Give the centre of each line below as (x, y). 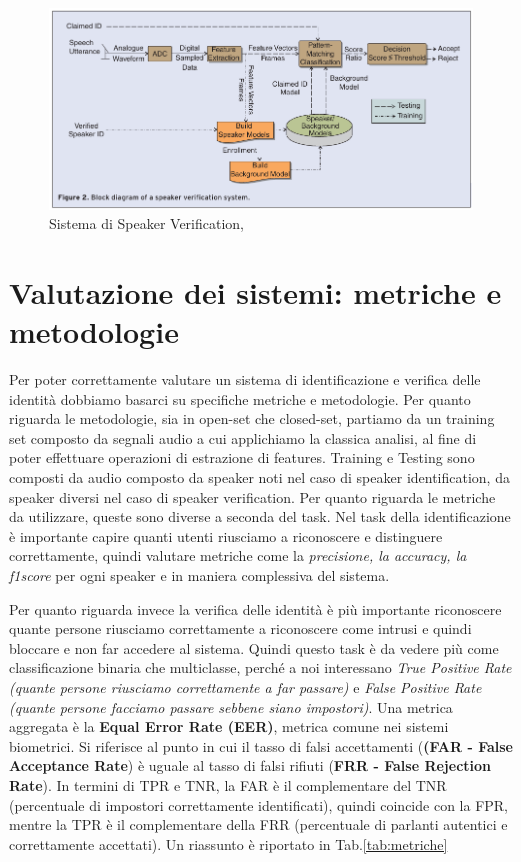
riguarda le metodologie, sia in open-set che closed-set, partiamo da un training (252, 418)
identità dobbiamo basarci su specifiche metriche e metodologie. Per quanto (240, 398)
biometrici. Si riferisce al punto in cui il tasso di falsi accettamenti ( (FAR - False (261, 745)
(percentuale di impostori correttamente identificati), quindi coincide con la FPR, (259, 804)
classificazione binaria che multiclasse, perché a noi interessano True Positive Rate (260, 667)
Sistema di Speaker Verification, (147, 223)
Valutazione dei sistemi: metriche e (255, 291)
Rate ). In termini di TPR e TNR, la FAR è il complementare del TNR (228, 784)
